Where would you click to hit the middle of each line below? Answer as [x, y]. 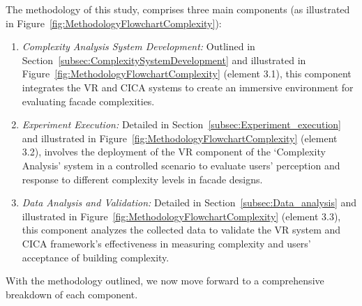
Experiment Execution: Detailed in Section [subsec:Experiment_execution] [181, 124]
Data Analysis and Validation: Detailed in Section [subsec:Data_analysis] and [189, 202]
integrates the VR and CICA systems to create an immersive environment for [188, 87]
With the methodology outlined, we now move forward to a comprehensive [165, 281]
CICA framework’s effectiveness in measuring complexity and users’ [166, 243]
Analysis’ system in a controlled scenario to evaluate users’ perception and [181, 165]
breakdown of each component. [72, 294]
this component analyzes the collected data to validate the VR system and [181, 230]
